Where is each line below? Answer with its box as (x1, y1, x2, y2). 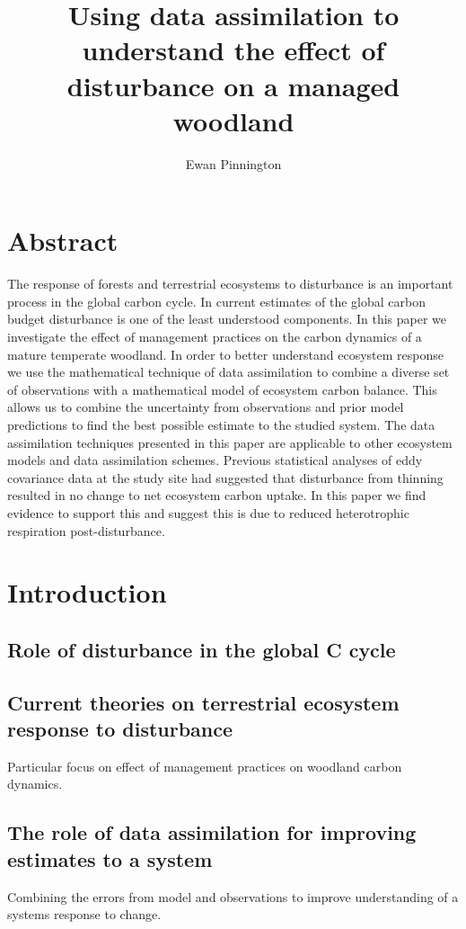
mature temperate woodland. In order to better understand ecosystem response (7, 344, 444, 363)
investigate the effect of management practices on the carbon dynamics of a (7, 327, 422, 345)
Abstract (7, 222, 119, 259)
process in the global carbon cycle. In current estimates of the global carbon (7, 291, 426, 310)
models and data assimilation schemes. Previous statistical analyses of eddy (7, 451, 423, 469)
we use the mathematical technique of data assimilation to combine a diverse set (7, 362, 450, 381)
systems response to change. (7, 905, 162, 924)
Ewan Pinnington (185, 154, 282, 173)
